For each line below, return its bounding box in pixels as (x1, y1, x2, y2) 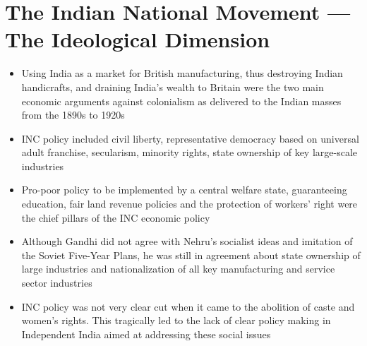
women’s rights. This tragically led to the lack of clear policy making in (21, 313, 331, 328)
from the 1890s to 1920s (21, 107, 125, 122)
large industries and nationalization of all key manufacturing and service (21, 261, 335, 276)
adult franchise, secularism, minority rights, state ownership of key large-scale (21, 145, 357, 160)
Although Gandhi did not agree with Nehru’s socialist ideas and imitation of (21, 234, 353, 249)
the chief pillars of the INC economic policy (21, 210, 210, 225)
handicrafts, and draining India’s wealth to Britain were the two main (21, 79, 324, 94)
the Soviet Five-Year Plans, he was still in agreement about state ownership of (21, 247, 361, 262)
